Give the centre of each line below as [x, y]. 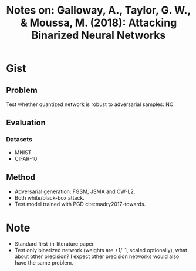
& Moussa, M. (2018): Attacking [99, 23]
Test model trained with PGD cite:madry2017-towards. [80, 204]
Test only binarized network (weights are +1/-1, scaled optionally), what [101, 250]
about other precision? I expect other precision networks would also [97, 256]
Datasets [19, 140]
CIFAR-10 [26, 158]
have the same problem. [44, 263]
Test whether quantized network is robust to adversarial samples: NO [90, 104]
